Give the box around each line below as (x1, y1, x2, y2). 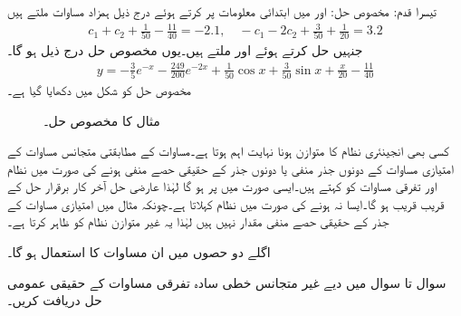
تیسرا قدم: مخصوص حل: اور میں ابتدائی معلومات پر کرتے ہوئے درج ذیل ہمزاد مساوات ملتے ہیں (7, 2, 437, 20)
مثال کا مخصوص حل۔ (43, 110, 160, 129)
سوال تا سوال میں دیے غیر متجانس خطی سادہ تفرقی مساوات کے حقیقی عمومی (7, 273, 447, 292)
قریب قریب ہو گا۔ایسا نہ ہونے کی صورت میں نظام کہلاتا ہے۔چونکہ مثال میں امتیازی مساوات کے (7, 194, 445, 213)
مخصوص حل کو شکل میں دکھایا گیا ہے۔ (7, 80, 192, 99)
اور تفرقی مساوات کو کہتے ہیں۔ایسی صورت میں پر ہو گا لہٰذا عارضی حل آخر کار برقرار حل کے (7, 177, 437, 196)
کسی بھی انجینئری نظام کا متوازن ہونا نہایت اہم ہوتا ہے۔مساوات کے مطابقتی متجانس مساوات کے (7, 141, 449, 160)
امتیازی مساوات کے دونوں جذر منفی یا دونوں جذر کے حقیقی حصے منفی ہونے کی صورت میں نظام (7, 158, 454, 177)
